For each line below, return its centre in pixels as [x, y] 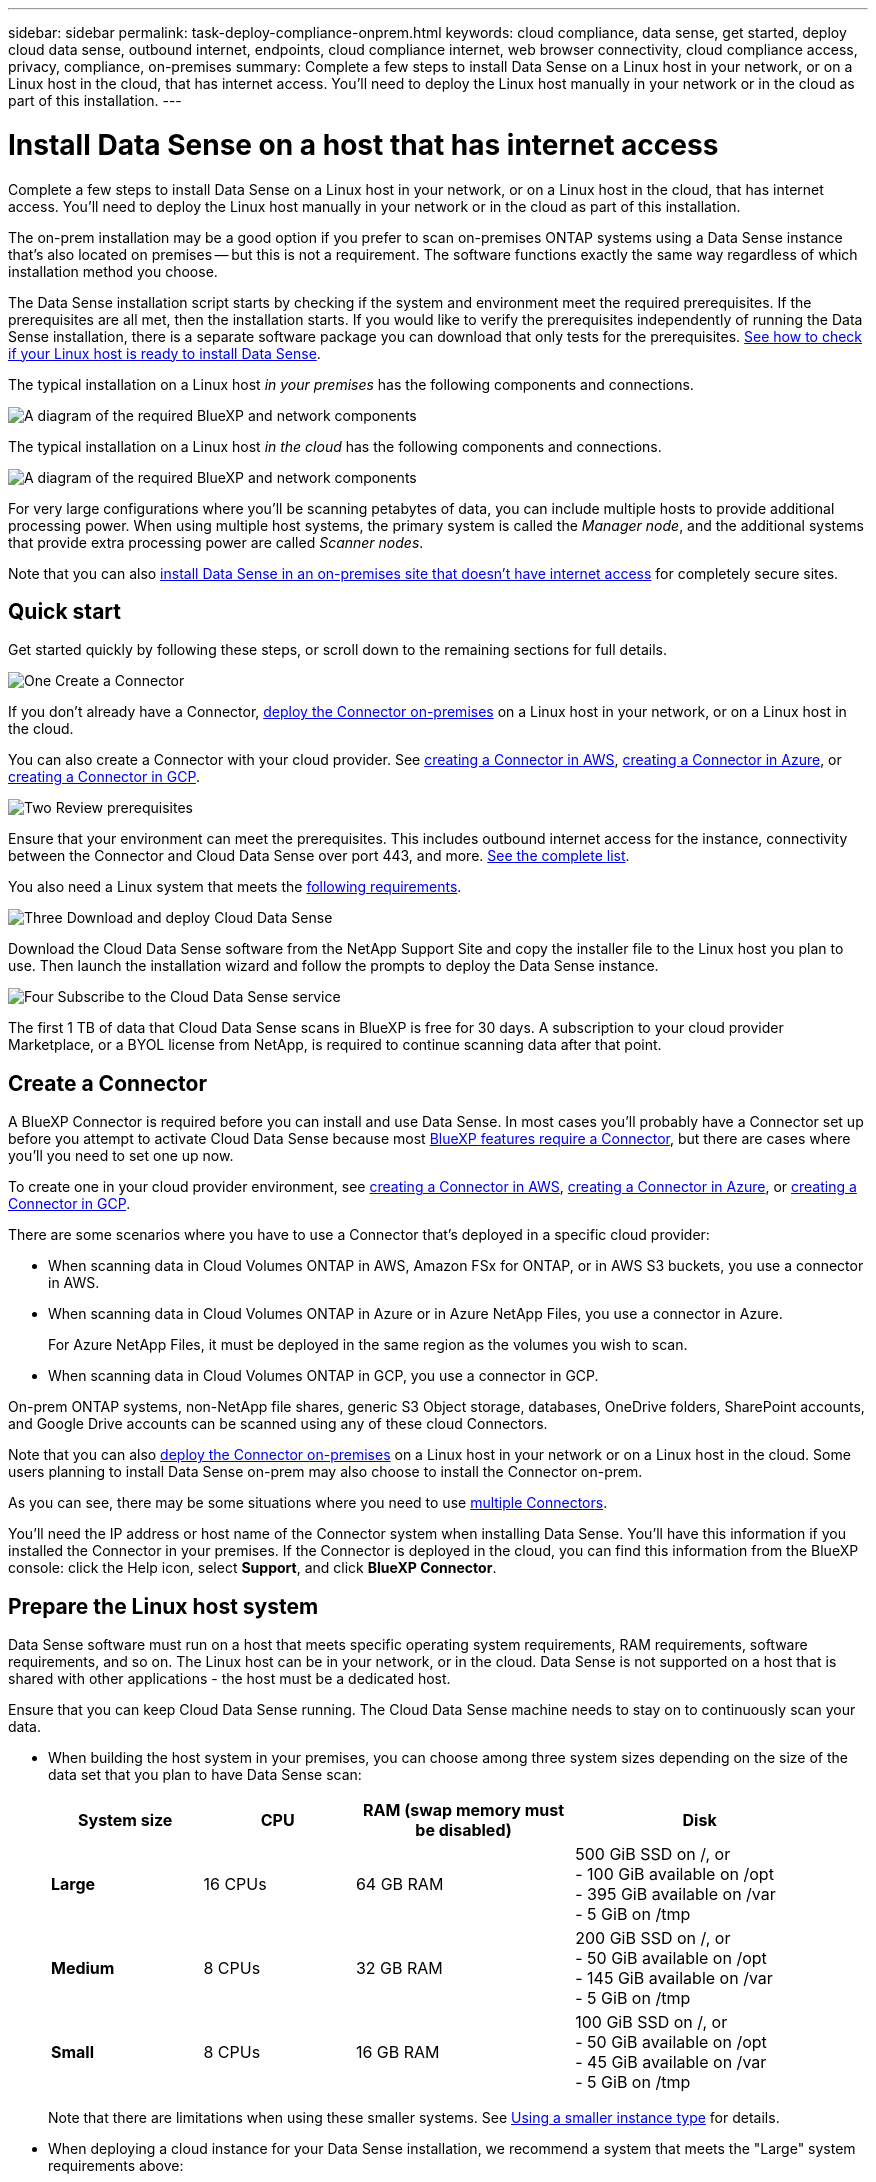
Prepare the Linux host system [163, 1606]
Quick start [64, 611]
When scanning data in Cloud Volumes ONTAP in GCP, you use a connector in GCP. [323, 1376]
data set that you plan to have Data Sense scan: [205, 1775]
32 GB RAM [399, 1968]
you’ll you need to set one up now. [121, 1156]
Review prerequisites [124, 808]
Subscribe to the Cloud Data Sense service [199, 997]
